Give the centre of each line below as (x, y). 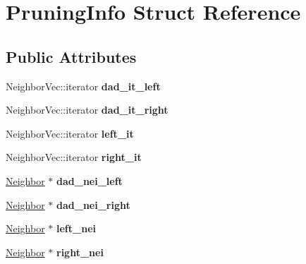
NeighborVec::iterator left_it (70, 133)
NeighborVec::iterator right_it (74, 157)
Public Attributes (71, 56)
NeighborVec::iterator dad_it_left (83, 86)
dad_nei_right (93, 204)
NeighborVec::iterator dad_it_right (87, 110)
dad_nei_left (90, 180)
